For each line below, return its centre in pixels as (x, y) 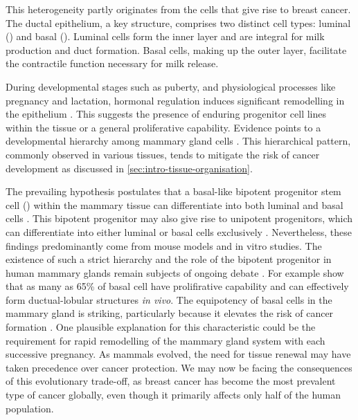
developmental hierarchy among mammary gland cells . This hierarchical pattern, (178, 141)
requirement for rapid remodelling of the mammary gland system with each (165, 340)
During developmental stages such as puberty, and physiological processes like (171, 86)
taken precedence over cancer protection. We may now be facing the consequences (179, 367)
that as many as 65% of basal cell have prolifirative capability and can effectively (177, 286)
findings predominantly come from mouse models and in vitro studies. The (164, 245)
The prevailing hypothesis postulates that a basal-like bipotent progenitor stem (173, 191)
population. (30, 408)
